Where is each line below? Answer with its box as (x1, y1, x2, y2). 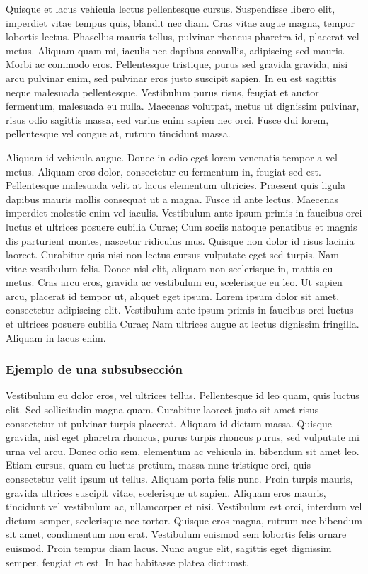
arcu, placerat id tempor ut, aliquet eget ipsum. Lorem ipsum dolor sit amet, (6, 288, 340, 303)
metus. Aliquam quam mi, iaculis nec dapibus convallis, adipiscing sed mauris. (6, 42, 345, 57)
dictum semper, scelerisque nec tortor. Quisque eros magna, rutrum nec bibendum (6, 512, 362, 527)
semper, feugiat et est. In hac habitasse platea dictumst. (6, 554, 249, 569)
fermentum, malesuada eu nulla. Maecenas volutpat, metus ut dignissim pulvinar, (6, 98, 360, 113)
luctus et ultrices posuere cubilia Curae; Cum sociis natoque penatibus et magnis (6, 219, 357, 234)
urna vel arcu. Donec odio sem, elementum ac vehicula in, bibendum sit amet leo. (6, 443, 360, 458)
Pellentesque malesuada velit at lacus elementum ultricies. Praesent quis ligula (6, 178, 346, 193)
